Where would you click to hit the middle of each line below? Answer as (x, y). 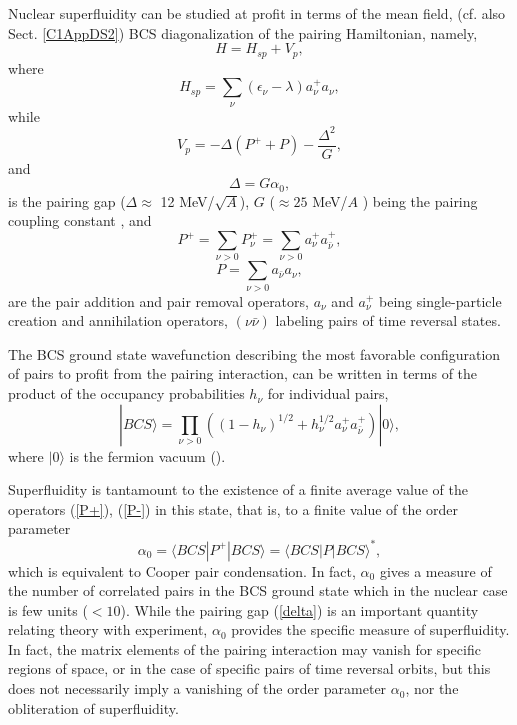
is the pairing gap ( (67, 200)
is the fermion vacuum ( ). (147, 455)
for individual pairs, (328, 393)
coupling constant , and (80, 220)
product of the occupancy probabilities (126, 393)
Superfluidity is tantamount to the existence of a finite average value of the (238, 489)
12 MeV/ (187, 200)
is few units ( (48, 609)
